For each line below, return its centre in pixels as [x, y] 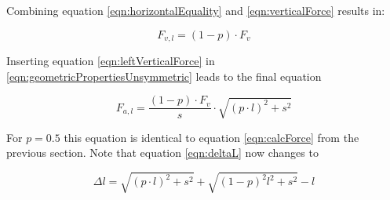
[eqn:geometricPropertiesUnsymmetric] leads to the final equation [164, 76]
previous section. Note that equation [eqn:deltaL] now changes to [162, 153]
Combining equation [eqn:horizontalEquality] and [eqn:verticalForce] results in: [196, 10]
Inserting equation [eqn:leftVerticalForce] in [111, 61]
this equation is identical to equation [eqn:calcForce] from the [211, 137]
